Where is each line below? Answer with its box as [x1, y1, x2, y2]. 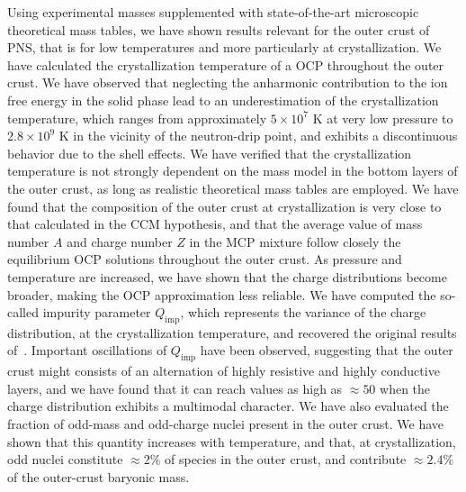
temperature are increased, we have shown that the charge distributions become [7, 267, 447, 286]
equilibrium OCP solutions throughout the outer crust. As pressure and [7, 250, 402, 269]
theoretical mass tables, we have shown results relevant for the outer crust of [7, 20, 430, 39]
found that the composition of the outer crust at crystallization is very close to [7, 196, 442, 215]
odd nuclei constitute [7, 450, 123, 469]
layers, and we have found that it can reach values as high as [7, 378, 343, 397]
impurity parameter [42, 303, 151, 322]
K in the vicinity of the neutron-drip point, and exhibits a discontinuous [58, 126, 458, 145]
